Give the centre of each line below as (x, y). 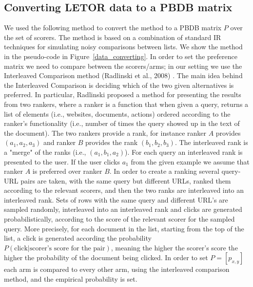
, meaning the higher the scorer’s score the (174, 247)
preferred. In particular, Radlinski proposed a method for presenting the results (123, 94)
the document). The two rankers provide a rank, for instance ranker (105, 133)
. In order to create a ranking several (164, 171)
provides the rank (112, 142)
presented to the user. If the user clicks (62, 161)
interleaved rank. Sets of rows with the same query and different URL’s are (116, 199)
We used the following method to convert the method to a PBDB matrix (113, 28)
